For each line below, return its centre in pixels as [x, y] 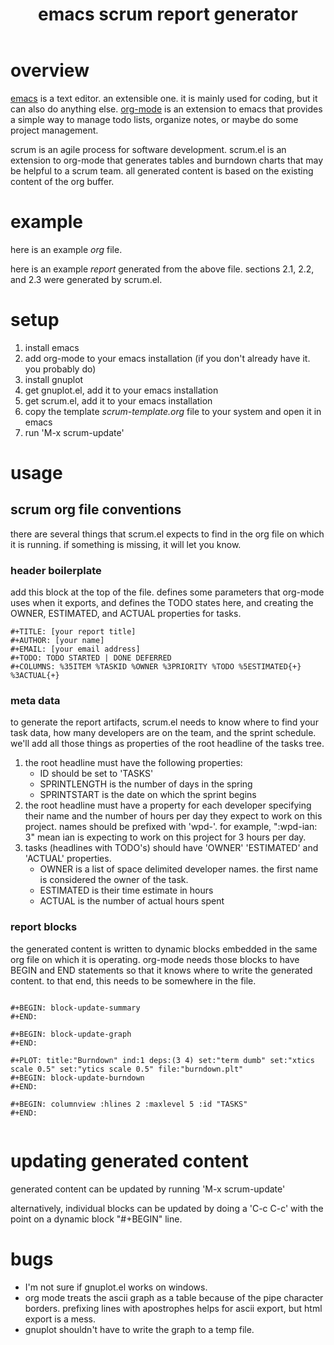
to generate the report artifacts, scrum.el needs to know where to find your [164, 722]
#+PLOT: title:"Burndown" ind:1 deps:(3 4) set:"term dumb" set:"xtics [162, 1060]
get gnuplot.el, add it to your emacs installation [121, 390]
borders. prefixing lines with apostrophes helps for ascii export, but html [173, 1308]
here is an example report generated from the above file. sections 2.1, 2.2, [162, 269]
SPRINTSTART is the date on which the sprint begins [148, 795]
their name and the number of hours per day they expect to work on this [173, 816]
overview [50, 70]
